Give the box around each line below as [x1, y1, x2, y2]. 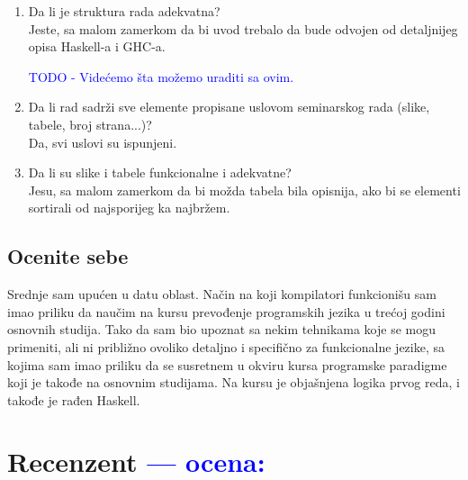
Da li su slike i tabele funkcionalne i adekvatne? [28, 163, 292, 182]
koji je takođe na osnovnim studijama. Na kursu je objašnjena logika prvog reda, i [7, 373, 460, 392]
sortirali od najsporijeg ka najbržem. [28, 198, 230, 217]
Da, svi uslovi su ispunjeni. [28, 132, 177, 151]
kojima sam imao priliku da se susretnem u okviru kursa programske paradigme [7, 355, 447, 374]
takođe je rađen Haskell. [7, 390, 140, 409]
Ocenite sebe [7, 242, 129, 270]
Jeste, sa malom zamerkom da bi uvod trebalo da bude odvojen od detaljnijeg [28, 19, 458, 38]
